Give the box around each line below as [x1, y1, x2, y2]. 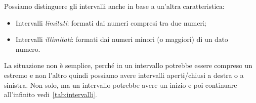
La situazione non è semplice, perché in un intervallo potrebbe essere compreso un [4, 60, 253, 70]
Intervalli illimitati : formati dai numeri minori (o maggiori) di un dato [15, 34, 228, 44]
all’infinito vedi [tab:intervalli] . [4, 89, 97, 100]
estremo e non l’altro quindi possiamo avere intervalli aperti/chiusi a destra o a [4, 69, 244, 80]
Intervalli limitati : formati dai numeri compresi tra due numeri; [15, 17, 207, 28]
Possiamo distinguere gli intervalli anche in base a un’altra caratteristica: [4, 1, 225, 11]
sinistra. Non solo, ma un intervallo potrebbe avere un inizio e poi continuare [4, 79, 237, 90]
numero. [15, 43, 41, 54]
